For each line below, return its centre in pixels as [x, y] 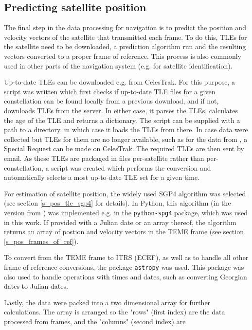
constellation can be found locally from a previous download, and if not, [111, 101]
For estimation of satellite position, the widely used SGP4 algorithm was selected [125, 193]
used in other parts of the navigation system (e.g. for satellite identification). [118, 65]
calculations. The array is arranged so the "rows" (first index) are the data [115, 312]
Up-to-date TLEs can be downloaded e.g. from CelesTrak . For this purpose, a [120, 82]
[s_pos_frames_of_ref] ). [41, 241]
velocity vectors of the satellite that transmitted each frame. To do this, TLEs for [126, 37]
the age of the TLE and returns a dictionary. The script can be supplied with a [122, 120]
